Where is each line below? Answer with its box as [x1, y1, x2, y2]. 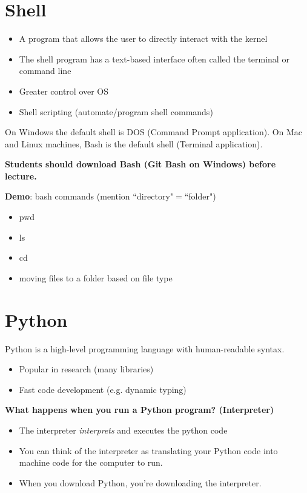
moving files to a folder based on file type [19, 271, 173, 284]
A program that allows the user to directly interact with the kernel [19, 32, 268, 45]
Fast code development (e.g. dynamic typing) [19, 383, 187, 395]
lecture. [5, 169, 37, 182]
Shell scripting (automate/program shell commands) [19, 105, 213, 118]
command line [19, 64, 71, 77]
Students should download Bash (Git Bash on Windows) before [5, 158, 276, 170]
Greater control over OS [19, 84, 109, 97]
